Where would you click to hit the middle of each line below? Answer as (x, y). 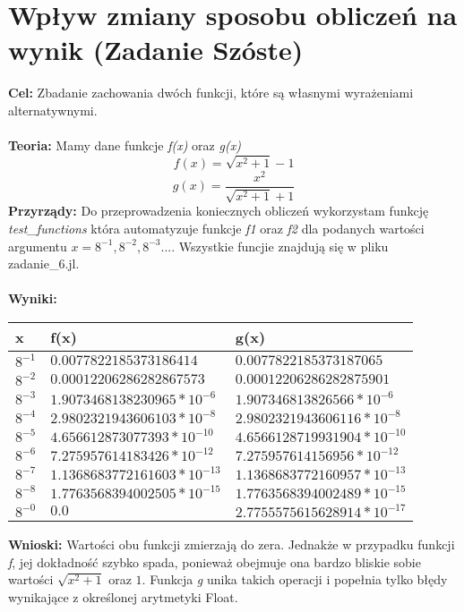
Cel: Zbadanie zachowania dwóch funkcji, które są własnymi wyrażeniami (211, 93)
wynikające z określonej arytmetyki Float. (123, 596)
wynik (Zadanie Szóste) (156, 50)
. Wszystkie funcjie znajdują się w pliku (280, 246)
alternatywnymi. (53, 110)
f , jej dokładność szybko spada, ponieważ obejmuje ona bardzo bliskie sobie (215, 561)
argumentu (38, 246)
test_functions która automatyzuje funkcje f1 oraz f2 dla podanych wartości (216, 228)
